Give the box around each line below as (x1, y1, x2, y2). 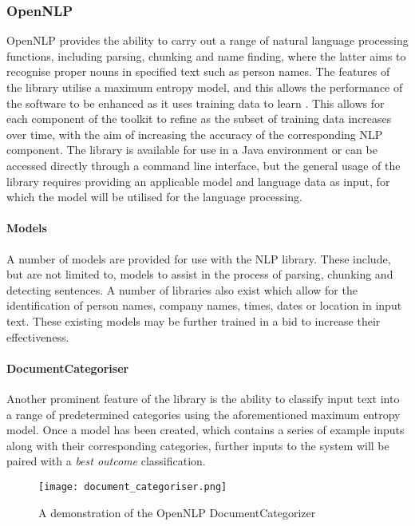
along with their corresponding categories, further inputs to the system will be (6, 437, 389, 453)
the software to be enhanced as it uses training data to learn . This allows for (6, 94, 385, 111)
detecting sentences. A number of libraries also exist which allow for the (6, 281, 358, 298)
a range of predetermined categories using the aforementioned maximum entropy (6, 405, 401, 422)
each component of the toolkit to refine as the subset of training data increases (6, 110, 392, 127)
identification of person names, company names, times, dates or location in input (6, 297, 402, 314)
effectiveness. (6, 328, 69, 345)
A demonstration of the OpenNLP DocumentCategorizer (38, 504, 316, 520)
